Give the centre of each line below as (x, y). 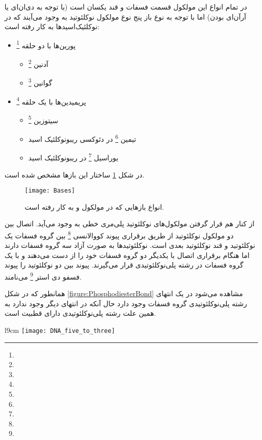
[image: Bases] (50, 191)
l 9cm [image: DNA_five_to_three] (60, 330)
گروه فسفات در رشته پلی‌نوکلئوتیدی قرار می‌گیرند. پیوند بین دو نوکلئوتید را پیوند (124, 265)
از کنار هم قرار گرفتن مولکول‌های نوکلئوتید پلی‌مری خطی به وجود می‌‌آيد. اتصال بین (129, 224)
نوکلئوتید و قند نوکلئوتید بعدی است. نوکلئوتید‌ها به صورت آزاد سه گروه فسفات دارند (130, 245)
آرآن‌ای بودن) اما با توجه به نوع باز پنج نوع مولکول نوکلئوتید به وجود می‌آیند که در (125, 16)
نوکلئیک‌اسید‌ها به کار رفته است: (52, 26)
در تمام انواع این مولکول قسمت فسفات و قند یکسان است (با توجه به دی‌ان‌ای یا (126, 7)
